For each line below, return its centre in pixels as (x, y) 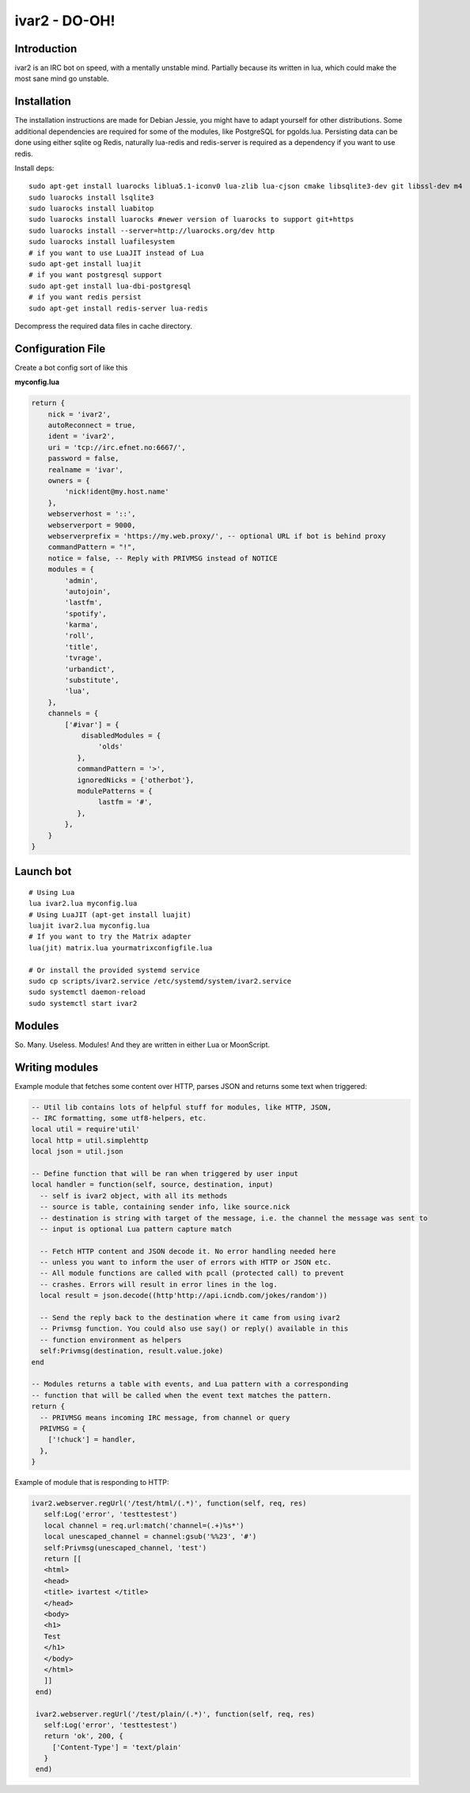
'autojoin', (87, 591)
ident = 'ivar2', (81, 436)
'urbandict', (90, 669)
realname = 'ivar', (86, 470)
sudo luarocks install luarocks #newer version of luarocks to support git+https (191, 219)
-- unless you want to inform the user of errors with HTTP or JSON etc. (186, 1262)
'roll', (80, 636)
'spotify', (85, 613)
